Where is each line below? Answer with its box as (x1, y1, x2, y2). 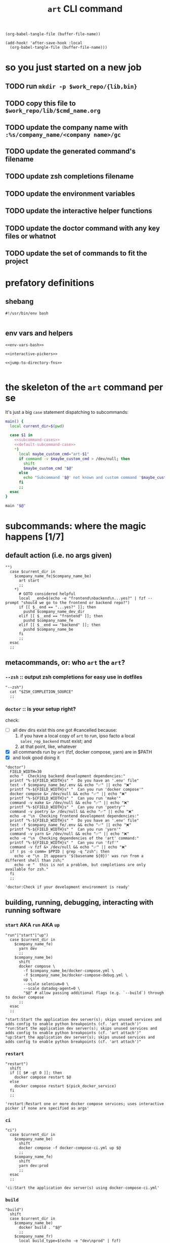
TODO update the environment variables (5, 189, 136, 198)
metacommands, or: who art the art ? (5, 658, 125, 667)
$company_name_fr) (14, 1234, 53, 1239)
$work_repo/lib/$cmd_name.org (5, 107, 101, 115)
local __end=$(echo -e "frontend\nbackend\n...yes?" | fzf (18, 595, 146, 601)
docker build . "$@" (18, 1225, 62, 1230)
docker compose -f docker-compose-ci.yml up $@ (18, 1145, 121, 1150)
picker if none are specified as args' (5, 1106, 90, 1111)
